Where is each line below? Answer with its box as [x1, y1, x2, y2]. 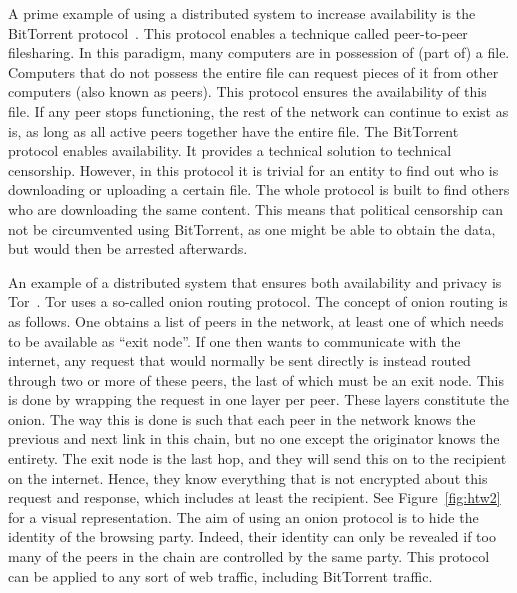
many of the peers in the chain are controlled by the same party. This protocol [8, 546, 490, 567]
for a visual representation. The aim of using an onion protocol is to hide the [8, 506, 479, 527]
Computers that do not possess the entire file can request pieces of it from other [8, 61, 499, 82]
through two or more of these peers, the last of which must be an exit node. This [8, 369, 504, 390]
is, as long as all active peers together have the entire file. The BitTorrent [8, 120, 459, 141]
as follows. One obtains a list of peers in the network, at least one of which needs [8, 310, 504, 331]
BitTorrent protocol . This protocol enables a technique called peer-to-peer [8, 22, 468, 43]
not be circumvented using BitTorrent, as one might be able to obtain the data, [8, 218, 496, 239]
